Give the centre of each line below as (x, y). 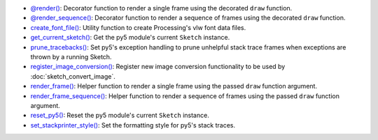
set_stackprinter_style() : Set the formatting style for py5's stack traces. (133, 125)
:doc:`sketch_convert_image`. (73, 76)
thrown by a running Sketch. (71, 56)
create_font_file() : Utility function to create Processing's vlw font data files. (138, 27)
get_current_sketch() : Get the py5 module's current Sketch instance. (130, 38)
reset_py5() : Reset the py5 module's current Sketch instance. (120, 116)
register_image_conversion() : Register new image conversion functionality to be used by (158, 67)
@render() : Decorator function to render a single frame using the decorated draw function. (161, 8)
